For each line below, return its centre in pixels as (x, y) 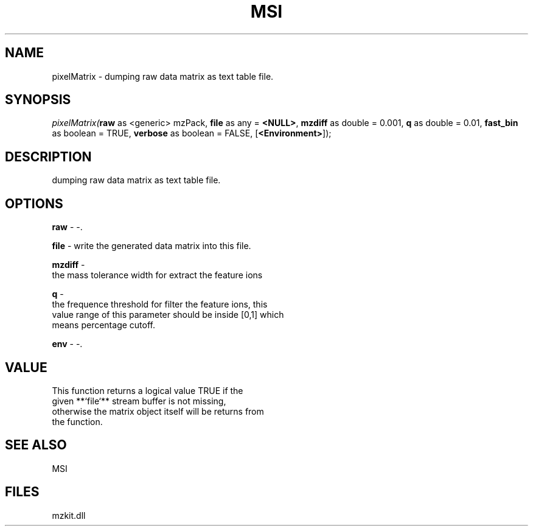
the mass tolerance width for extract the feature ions (157, 275)
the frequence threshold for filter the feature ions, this (160, 304)
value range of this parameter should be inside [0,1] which (168, 315)
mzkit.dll (69, 515)
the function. (77, 421)
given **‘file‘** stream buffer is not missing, (139, 401)
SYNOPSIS (38, 100)
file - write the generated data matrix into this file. (152, 246)
